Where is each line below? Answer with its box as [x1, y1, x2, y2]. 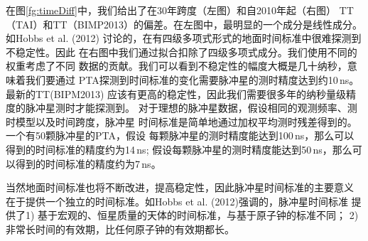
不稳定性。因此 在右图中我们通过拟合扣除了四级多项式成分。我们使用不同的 [6, 44, 357, 59]
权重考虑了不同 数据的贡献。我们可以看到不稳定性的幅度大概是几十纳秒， [6, 58, 347, 73]
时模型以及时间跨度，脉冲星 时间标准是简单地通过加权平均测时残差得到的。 [6, 114, 357, 129]
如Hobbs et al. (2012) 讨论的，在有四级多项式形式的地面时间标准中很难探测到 [6, 31, 362, 45]
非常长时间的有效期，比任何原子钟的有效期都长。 [6, 221, 234, 236]
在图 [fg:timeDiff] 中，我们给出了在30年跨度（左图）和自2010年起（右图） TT [6, 3, 354, 17]
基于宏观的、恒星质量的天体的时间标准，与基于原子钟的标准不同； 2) [38, 208, 359, 223]
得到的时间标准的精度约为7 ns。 [15, 156, 161, 171]
